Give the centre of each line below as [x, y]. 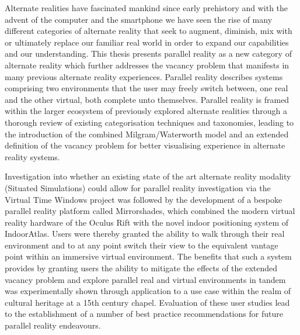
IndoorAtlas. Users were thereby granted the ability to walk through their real [145, 234]
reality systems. [32, 156]
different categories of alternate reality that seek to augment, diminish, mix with [149, 31]
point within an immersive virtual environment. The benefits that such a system [148, 256]
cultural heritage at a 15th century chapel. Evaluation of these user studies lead [147, 302]
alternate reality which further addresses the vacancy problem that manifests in [147, 65]
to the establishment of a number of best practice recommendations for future [144, 314]
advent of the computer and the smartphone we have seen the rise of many [139, 19]
